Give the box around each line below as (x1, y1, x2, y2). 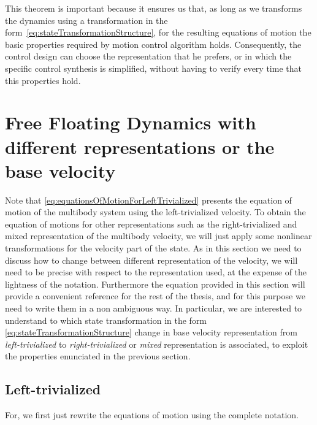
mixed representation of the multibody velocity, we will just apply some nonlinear (5, 229, 312, 242)
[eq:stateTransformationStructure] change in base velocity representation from (5, 326, 298, 339)
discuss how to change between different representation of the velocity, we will (5, 253, 298, 266)
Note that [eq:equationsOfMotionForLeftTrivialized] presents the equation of (5, 193, 292, 206)
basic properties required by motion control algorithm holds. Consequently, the (5, 37, 302, 50)
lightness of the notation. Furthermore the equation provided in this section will (5, 277, 305, 290)
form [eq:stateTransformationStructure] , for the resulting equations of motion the (5, 26, 311, 39)
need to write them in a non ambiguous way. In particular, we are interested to (5, 302, 302, 314)
